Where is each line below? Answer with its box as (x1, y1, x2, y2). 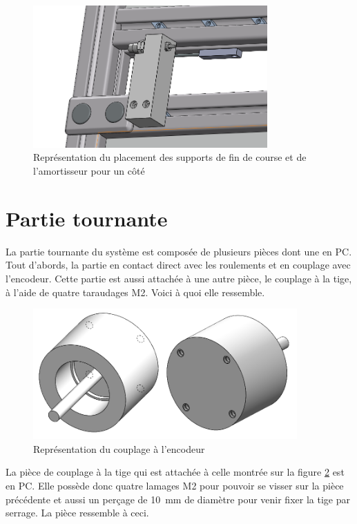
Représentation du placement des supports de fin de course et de (33, 150, 307, 164)
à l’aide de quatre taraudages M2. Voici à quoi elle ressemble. (6, 284, 265, 299)
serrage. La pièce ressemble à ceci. (6, 505, 149, 520)
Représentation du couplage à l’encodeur (33, 441, 205, 456)
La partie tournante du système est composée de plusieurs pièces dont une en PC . (6, 244, 352, 258)
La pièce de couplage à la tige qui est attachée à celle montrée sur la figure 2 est (6, 465, 345, 479)
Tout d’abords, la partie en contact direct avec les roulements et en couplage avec (6, 258, 351, 272)
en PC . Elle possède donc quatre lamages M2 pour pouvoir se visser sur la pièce (6, 478, 344, 492)
